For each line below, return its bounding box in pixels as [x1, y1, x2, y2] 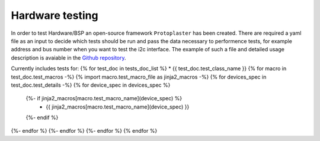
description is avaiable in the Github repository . [11, 54, 127, 61]
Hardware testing [11, 9, 98, 22]
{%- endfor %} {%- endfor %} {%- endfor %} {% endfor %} [11, 127, 158, 135]
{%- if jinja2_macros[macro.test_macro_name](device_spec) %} [25, 95, 183, 102]
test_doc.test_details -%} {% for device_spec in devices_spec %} [11, 81, 171, 88]
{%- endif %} [25, 114, 59, 121]
